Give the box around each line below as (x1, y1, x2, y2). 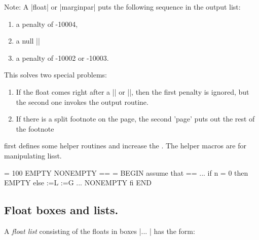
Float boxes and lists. (4, 202, 119, 218)
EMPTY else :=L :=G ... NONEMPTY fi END (4, 177, 152, 188)
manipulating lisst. (4, 150, 62, 161)
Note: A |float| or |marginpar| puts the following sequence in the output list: (4, 2, 241, 12)
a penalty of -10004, (16, 18, 78, 29)
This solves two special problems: (4, 69, 107, 80)
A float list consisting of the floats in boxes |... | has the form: (4, 225, 195, 236)
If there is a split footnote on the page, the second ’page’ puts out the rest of (16, 113, 255, 124)
